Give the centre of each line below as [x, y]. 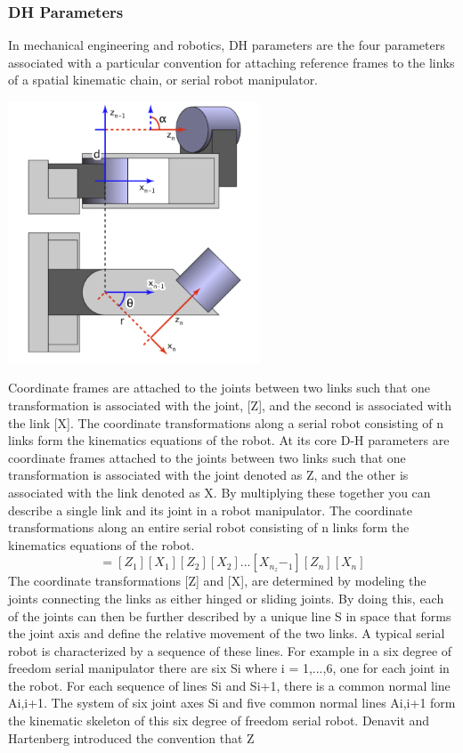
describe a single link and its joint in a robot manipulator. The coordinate [210, 510]
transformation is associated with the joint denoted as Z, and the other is [208, 475]
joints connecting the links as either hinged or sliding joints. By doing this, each [226, 598]
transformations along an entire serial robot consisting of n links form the [209, 527]
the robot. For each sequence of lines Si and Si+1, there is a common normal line [229, 685]
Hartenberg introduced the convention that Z [131, 737]
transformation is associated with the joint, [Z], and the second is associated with [230, 405]
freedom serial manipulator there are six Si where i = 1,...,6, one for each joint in [229, 668]
